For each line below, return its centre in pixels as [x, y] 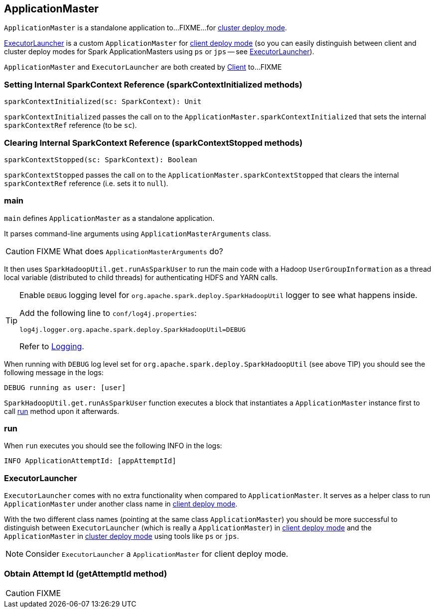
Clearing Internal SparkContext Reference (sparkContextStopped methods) [153, 143]
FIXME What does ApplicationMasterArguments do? [130, 251]
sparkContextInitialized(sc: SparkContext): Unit [103, 102]
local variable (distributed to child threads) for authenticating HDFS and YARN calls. [141, 277]
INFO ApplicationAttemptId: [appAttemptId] [90, 461]
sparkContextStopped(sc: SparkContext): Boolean [101, 159]
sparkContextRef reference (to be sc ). [71, 125]
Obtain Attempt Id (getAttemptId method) [86, 573]
